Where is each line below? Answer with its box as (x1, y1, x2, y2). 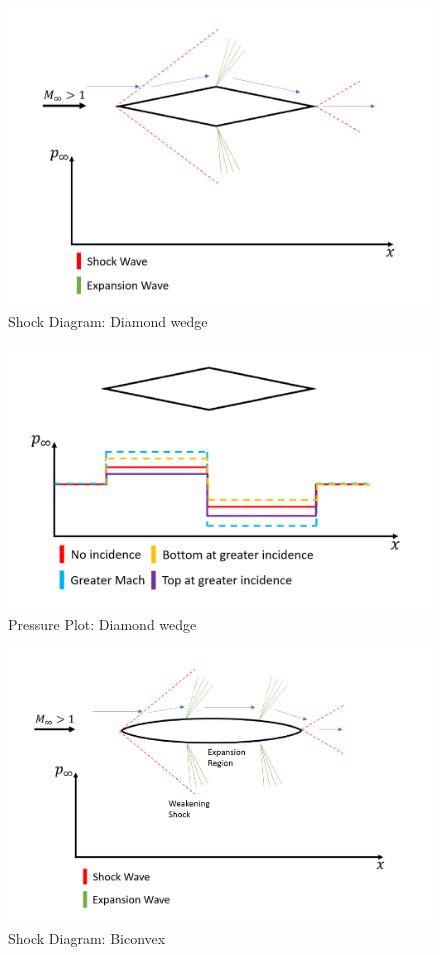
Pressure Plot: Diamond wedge (8, 613, 197, 634)
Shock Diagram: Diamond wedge (8, 310, 208, 331)
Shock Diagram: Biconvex (8, 928, 166, 949)
